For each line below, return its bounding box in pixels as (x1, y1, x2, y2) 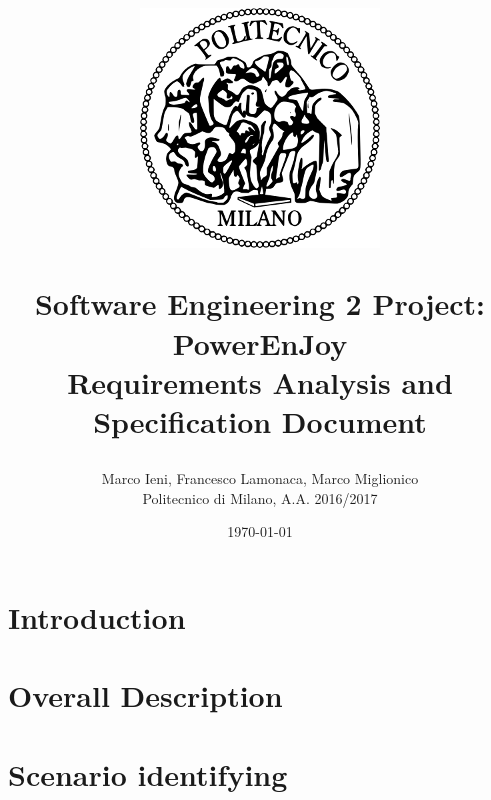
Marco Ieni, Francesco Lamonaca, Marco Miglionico (101, 468, 419, 489)
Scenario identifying (8, 753, 288, 794)
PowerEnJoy (172, 322, 348, 363)
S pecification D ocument (93, 400, 427, 441)
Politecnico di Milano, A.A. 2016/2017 (142, 487, 378, 508)
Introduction (8, 596, 186, 637)
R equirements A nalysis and (67, 361, 453, 402)
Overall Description (8, 675, 283, 716)
